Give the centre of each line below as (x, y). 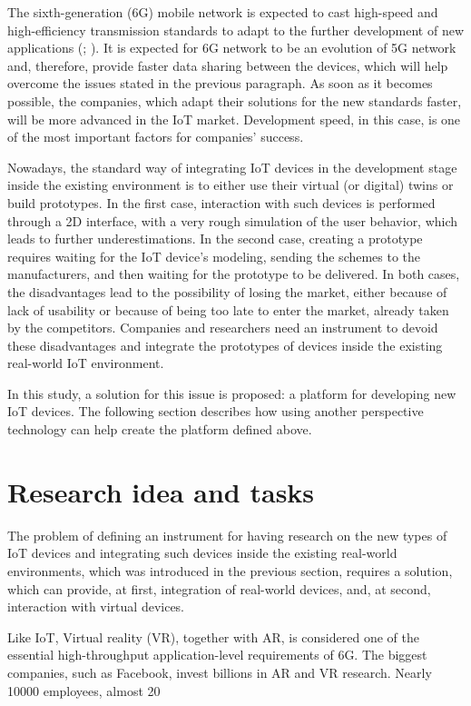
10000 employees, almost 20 (84, 690)
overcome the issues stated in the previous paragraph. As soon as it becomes (220, 83)
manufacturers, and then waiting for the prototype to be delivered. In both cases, (234, 274)
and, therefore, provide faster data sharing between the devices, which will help (228, 65)
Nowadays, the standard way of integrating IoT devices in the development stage (232, 167)
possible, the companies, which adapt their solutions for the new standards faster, (235, 100)
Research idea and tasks (161, 491)
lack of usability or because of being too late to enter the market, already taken (228, 309)
